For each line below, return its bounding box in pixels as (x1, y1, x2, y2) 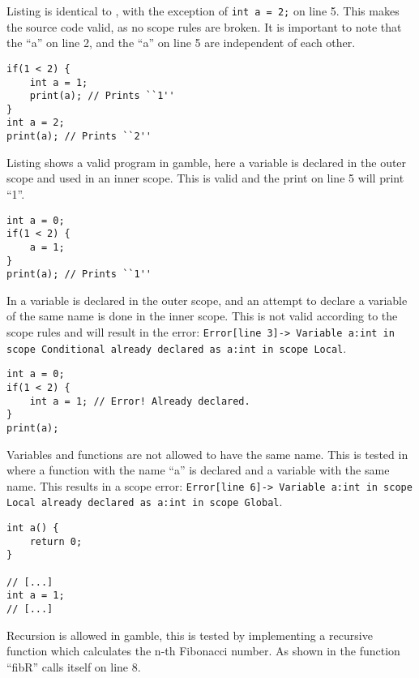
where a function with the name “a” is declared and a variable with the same (6, 461, 390, 478)
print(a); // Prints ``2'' (6, 131, 152, 143)
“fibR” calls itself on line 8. (6, 658, 141, 675)
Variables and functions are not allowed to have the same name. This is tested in (6, 445, 408, 462)
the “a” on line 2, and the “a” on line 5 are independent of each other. (6, 34, 356, 51)
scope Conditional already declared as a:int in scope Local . (6, 339, 347, 356)
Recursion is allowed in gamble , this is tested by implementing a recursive (6, 626, 373, 643)
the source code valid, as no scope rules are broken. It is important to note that (6, 18, 402, 35)
